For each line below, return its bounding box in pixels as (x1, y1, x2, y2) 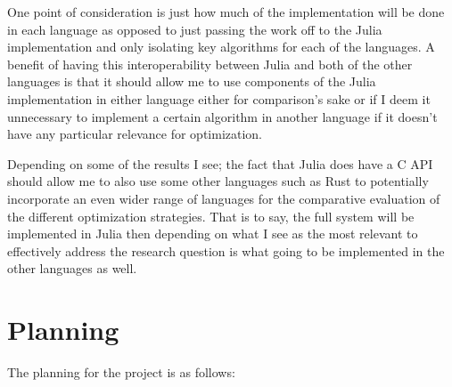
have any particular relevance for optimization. (7, 125, 263, 143)
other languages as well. (7, 259, 137, 278)
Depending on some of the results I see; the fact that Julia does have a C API (7, 154, 433, 173)
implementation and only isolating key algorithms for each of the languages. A (7, 37, 435, 56)
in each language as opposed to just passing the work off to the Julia (7, 20, 382, 38)
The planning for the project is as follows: (7, 363, 235, 382)
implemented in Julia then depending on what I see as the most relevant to (7, 224, 418, 243)
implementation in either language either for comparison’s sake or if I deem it (7, 89, 431, 108)
